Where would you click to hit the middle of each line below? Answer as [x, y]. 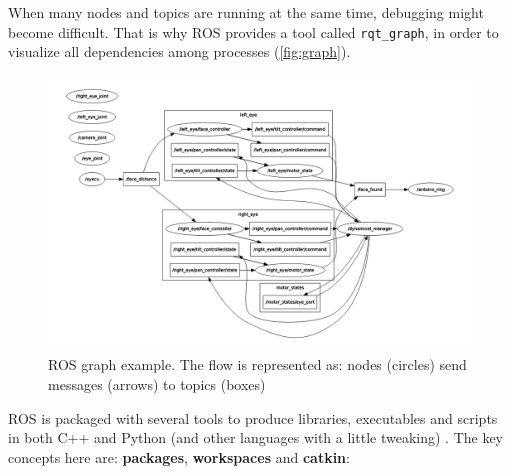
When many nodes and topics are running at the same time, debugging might [246, 12]
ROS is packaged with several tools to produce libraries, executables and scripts [253, 417]
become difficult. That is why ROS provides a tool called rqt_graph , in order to [253, 31]
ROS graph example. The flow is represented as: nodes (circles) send [257, 364]
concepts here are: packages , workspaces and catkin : [179, 456]
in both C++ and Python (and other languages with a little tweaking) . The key [256, 437]
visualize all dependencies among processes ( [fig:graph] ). [179, 51]
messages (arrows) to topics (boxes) [157, 383]
